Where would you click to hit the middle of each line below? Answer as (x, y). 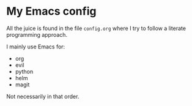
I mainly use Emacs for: (36, 47)
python (24, 71)
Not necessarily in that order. (43, 96)
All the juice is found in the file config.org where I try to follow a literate (96, 28)
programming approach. (37, 34)
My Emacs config (51, 11)
